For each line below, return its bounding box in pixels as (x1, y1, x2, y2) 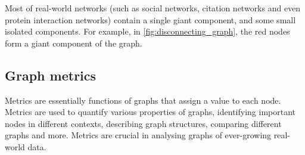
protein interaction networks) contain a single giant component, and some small (5, 13, 296, 26)
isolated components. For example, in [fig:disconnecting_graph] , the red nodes (5, 25, 290, 38)
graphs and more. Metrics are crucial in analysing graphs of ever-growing (5, 129, 272, 141)
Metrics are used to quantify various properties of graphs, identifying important (5, 106, 295, 118)
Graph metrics (5, 66, 97, 84)
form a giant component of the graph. (5, 36, 142, 49)
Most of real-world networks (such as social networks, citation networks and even (5, 2, 301, 14)
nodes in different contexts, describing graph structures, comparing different (5, 117, 282, 129)
